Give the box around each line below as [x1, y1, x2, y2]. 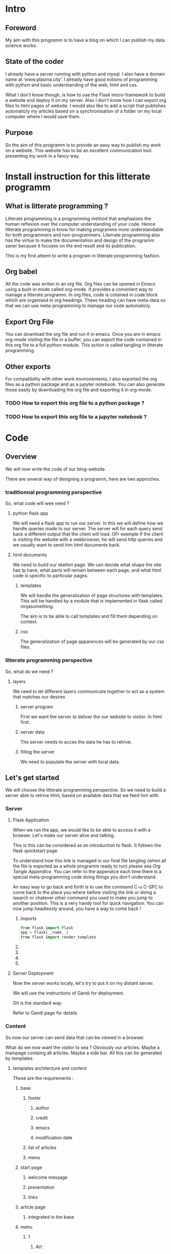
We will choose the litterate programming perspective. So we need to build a [5, 787, 166, 793]
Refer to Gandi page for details [12, 1010, 78, 1016]
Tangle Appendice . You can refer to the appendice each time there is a [12, 868, 162, 874]
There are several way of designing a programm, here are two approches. [5, 475, 161, 482]
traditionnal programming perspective [5, 488, 102, 495]
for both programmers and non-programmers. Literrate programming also [5, 231, 160, 238]
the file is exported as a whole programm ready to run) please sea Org [12, 863, 161, 869]
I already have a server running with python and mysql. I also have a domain [5, 71, 165, 77]
